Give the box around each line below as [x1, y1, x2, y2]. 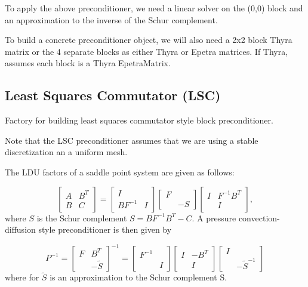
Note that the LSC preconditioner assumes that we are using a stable [5, 134, 258, 146]
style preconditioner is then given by [38, 223, 172, 236]
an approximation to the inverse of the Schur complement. [5, 13, 218, 26]
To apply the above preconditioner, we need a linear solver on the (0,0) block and [5, 2, 303, 14]
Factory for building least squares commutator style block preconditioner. [5, 114, 273, 126]
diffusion [5, 223, 36, 236]
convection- [238, 211, 280, 224]
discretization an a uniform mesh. [5, 146, 128, 158]
